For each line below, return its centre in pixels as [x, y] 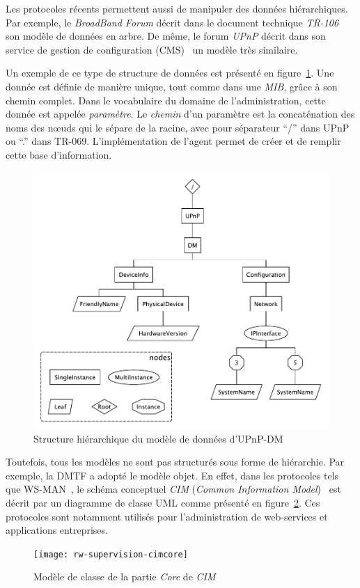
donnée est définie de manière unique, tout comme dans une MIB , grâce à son [172, 86]
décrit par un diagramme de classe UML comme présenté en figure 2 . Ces [163, 503]
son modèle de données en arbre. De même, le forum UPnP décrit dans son [166, 36]
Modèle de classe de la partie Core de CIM [125, 577]
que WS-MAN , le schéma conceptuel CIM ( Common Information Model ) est [173, 489]
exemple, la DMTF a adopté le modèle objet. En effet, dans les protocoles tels [172, 475]
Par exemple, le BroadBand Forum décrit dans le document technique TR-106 [172, 22]
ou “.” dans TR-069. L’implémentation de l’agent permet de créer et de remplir [173, 141]
